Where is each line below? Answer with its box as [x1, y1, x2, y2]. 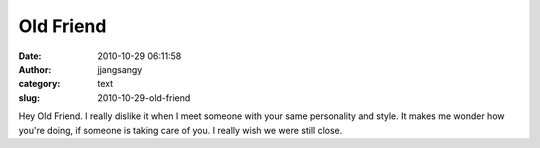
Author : [18, 63, 52, 75]
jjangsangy [97, 63, 143, 75]
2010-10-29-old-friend [97, 91, 191, 104]
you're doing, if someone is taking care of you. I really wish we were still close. [18, 124, 343, 136]
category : [18, 78, 61, 90]
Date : [18, 50, 42, 62]
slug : [18, 91, 40, 104]
